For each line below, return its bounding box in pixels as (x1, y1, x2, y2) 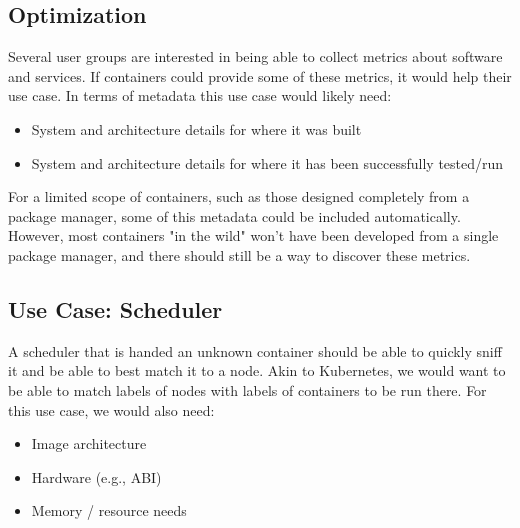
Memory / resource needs (31, 500, 187, 521)
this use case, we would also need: (8, 399, 215, 420)
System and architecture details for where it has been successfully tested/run (31, 152, 504, 173)
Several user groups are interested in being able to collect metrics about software (8, 46, 503, 67)
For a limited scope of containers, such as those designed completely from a (8, 186, 470, 207)
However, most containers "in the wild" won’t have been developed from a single (8, 225, 499, 246)
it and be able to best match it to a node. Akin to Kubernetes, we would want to (8, 360, 506, 381)
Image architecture (31, 433, 147, 454)
